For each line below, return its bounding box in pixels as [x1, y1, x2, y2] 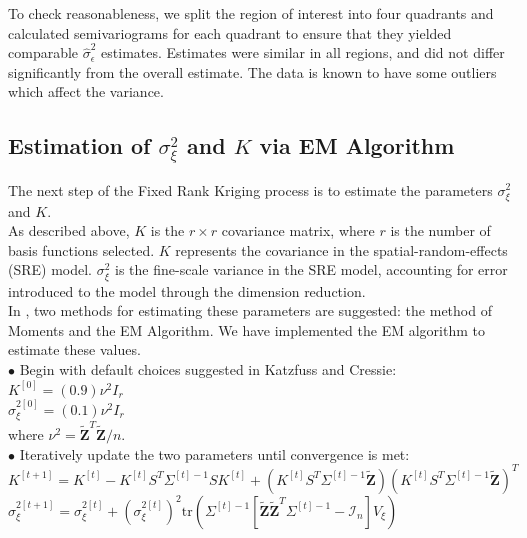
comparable [8, 42, 79, 63]
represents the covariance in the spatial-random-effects [175, 239, 508, 260]
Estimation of [8, 130, 151, 161]
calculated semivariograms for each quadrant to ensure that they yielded [8, 22, 452, 43]
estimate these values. [8, 339, 141, 360]
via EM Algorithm [259, 130, 455, 161]
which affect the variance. [8, 81, 164, 102]
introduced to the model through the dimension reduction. [8, 280, 366, 301]
